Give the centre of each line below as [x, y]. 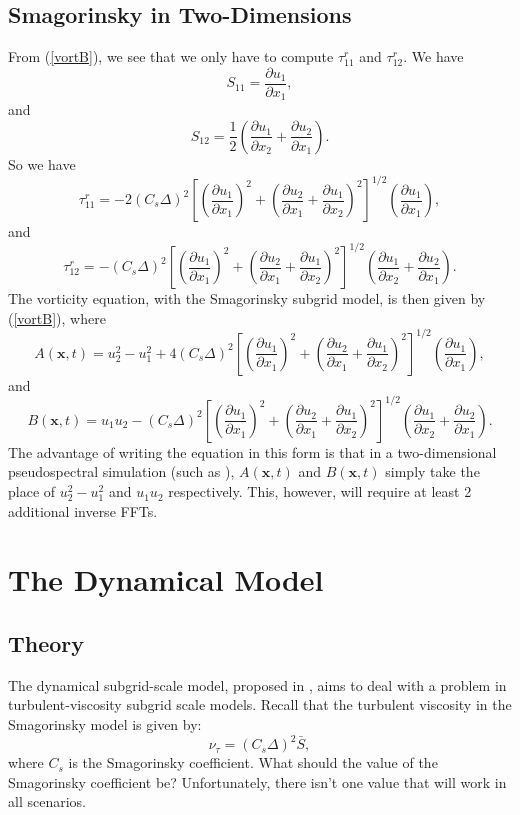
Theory [46, 643]
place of [32, 491]
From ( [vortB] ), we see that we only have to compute [171, 56]
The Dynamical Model [166, 579]
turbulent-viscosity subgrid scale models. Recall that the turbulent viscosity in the [260, 704]
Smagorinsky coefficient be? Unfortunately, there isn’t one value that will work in [257, 781]
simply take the [432, 471]
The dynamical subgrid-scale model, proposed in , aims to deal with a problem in [257, 684]
